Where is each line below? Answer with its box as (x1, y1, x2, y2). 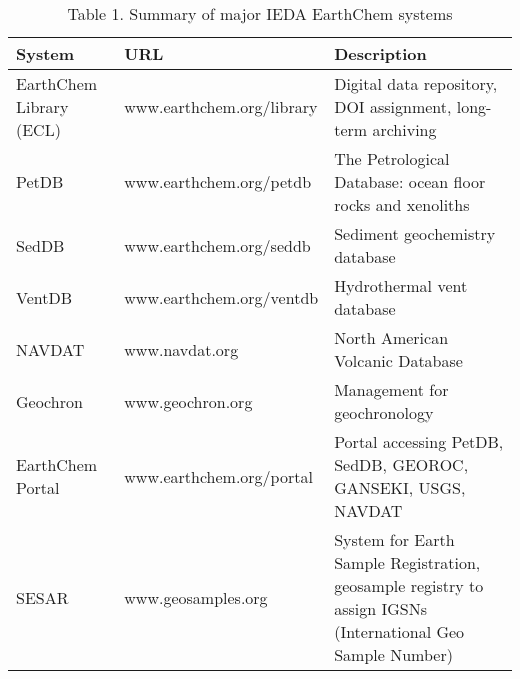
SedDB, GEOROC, (334, 453, 469, 476)
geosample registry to (334, 574, 484, 597)
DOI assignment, (334, 95, 452, 118)
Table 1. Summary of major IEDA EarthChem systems (67, 2, 453, 25)
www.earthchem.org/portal (124, 464, 313, 488)
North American (334, 326, 449, 349)
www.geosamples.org (124, 585, 268, 609)
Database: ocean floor (334, 170, 486, 193)
